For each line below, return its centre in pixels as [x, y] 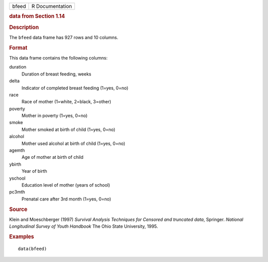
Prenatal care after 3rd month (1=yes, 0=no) [66, 199]
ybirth [15, 164]
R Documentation [52, 6]
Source [18, 209]
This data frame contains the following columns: [58, 58]
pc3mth [17, 192]
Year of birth [34, 171]
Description [24, 27]
